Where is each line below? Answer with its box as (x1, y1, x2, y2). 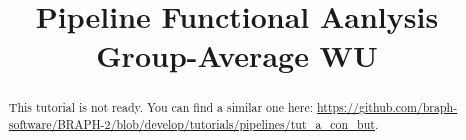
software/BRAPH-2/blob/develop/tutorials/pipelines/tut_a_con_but (8, 116, 375, 133)
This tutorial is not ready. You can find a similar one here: (8, 99, 314, 116)
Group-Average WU (96, 35, 378, 76)
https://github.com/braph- (316, 99, 458, 116)
